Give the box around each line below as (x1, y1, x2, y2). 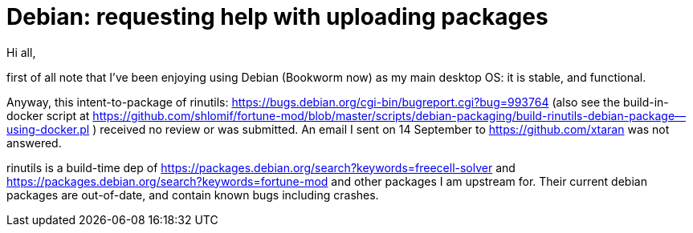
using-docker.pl (6, 122, 90, 136)
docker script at (6, 108, 90, 123)
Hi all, (6, 45, 36, 59)
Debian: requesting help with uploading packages (6, 3, 548, 30)
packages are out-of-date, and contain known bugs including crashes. (6, 187, 379, 202)
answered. (6, 135, 62, 150)
